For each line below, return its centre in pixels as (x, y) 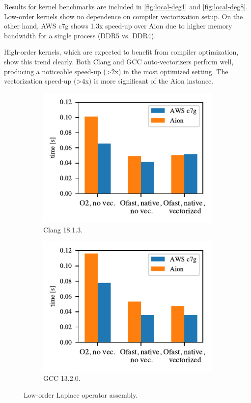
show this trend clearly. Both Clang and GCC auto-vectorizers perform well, (119, 61)
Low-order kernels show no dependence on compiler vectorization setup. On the (124, 16)
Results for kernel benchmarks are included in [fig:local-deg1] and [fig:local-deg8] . (126, 6)
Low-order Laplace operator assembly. (81, 394)
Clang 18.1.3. (63, 229)
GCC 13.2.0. (62, 378)
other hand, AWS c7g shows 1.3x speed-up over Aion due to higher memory (118, 26)
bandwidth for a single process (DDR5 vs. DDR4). (80, 35)
